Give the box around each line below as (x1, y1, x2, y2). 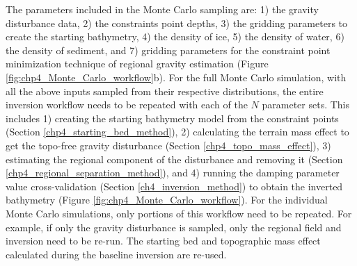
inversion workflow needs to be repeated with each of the (6, 97, 248, 112)
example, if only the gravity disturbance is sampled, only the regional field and (6, 219, 342, 234)
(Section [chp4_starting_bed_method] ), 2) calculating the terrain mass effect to (6, 124, 349, 139)
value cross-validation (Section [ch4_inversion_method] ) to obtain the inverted (6, 178, 343, 193)
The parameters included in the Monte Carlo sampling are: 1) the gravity (6, 2, 319, 16)
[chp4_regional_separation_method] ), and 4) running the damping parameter (6, 165, 340, 180)
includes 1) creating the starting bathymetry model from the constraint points (6, 110, 339, 125)
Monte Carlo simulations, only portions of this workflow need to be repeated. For (6, 206, 352, 220)
